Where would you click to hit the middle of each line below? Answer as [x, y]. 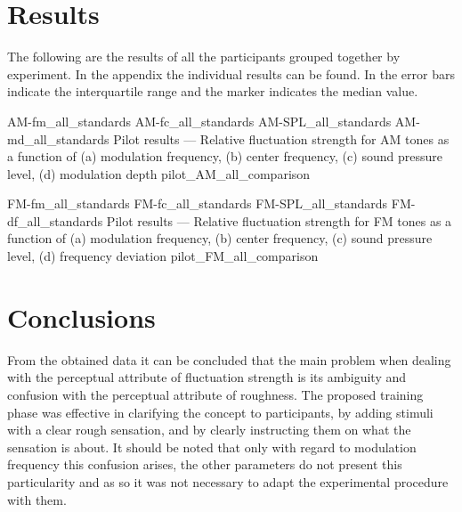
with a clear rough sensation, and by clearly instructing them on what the [209, 430]
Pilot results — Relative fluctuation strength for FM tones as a [279, 220]
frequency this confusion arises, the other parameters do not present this [205, 464]
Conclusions [81, 317]
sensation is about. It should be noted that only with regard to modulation [212, 447]
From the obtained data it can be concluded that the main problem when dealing [229, 359]
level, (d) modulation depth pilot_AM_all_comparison [159, 173]
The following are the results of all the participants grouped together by [204, 57]
